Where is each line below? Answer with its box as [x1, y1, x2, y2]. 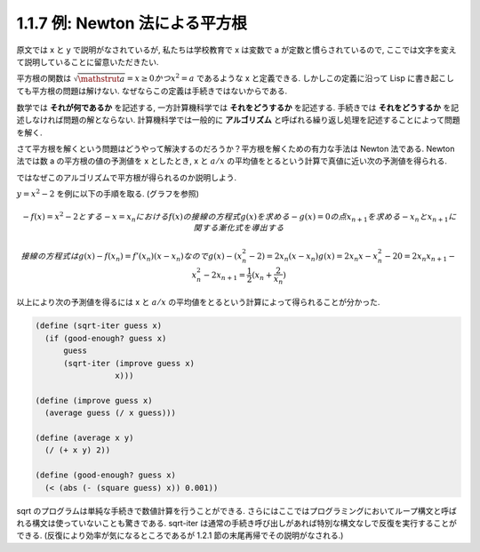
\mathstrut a [77, 74, 125, 84]
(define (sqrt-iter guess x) [35, 321, 163, 331]
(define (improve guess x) [35, 396, 153, 405]
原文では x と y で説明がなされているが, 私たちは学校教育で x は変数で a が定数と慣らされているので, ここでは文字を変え [16, 44, 457, 55]
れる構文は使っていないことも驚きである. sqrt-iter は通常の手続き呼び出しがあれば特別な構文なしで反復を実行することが [16, 517, 458, 528]
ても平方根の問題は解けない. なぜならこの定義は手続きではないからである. [16, 85, 288, 97]
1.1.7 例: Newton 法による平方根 [16, 13, 248, 33]
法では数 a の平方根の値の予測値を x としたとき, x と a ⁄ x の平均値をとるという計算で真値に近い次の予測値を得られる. [16, 156, 448, 166]
